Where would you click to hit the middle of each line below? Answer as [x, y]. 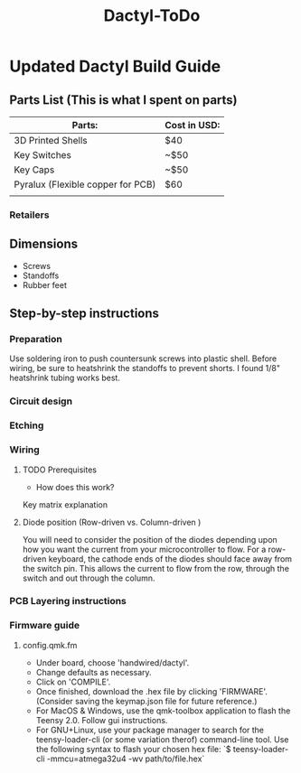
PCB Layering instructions [68, 601]
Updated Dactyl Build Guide [115, 66]
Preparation [36, 340]
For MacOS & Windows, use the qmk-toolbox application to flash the [163, 711]
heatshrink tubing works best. [65, 378]
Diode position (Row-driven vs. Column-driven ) [112, 522]
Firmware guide [45, 626]
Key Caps [34, 170]
